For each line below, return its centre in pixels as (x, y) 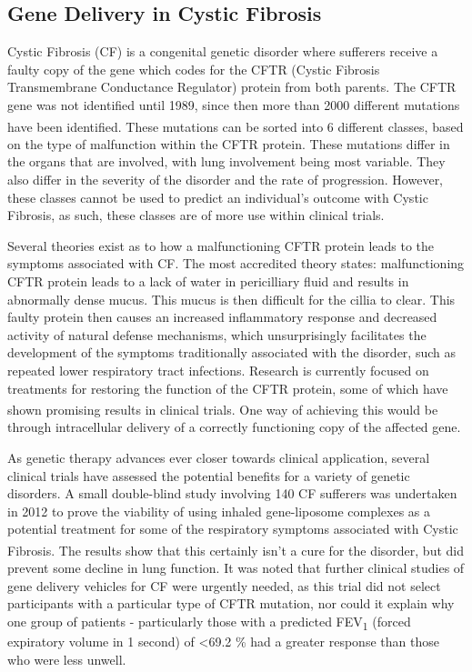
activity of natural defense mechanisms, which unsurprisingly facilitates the (217, 334)
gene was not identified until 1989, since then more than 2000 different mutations (234, 104)
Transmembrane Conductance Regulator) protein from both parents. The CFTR (232, 87)
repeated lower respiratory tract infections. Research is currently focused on (218, 370)
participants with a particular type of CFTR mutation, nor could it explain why (231, 603)
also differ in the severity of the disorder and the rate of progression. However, (226, 180)
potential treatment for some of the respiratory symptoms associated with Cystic (233, 529)
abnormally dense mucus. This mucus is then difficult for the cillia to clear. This (231, 299)
